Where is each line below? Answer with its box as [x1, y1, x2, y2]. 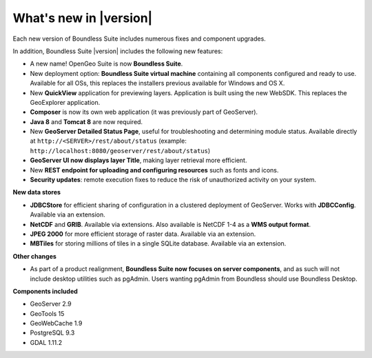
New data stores [12, 188, 61, 197]
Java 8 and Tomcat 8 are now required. [30, 117, 143, 126]
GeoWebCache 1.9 [30, 319, 83, 328]
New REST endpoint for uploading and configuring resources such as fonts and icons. [30, 166, 279, 174]
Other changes [12, 252, 56, 260]
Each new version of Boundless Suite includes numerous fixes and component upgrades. [12, 34, 267, 43]
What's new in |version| [12, 10, 153, 26]
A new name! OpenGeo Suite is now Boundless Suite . [30, 59, 183, 68]
